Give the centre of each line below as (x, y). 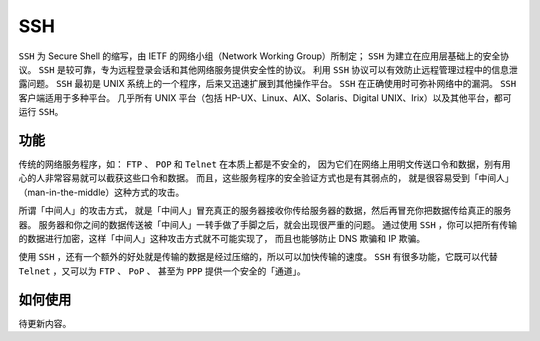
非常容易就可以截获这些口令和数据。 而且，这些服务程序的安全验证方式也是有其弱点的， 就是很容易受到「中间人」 (279, 178)
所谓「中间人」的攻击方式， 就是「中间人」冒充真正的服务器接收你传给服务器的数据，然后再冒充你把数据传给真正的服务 (265, 211)
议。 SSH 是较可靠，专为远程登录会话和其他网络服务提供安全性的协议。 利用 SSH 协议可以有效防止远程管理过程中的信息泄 (268, 69)
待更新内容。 (45, 323)
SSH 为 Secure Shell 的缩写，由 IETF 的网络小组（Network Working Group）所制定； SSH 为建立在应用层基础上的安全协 (264, 56)
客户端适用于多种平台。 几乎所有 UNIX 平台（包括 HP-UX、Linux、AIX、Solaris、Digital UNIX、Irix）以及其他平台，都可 (265, 97)
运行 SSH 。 (41, 112)
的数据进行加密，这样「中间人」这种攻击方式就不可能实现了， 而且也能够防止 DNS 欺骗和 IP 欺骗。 (222, 238)
